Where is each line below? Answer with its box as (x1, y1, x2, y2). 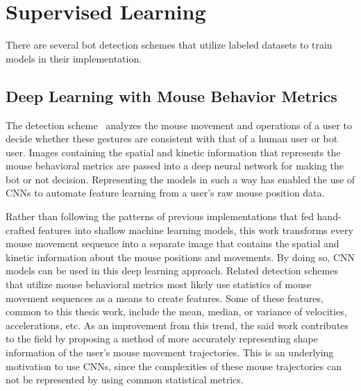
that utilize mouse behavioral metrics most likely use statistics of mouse (6, 277, 312, 292)
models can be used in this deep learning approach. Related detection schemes (6, 263, 338, 278)
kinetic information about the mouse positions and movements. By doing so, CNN (6, 249, 355, 264)
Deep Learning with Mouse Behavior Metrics (6, 85, 337, 106)
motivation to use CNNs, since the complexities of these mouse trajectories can (6, 358, 342, 373)
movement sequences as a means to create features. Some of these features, (6, 290, 324, 305)
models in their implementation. (6, 51, 142, 65)
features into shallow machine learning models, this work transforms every (38, 222, 353, 237)
